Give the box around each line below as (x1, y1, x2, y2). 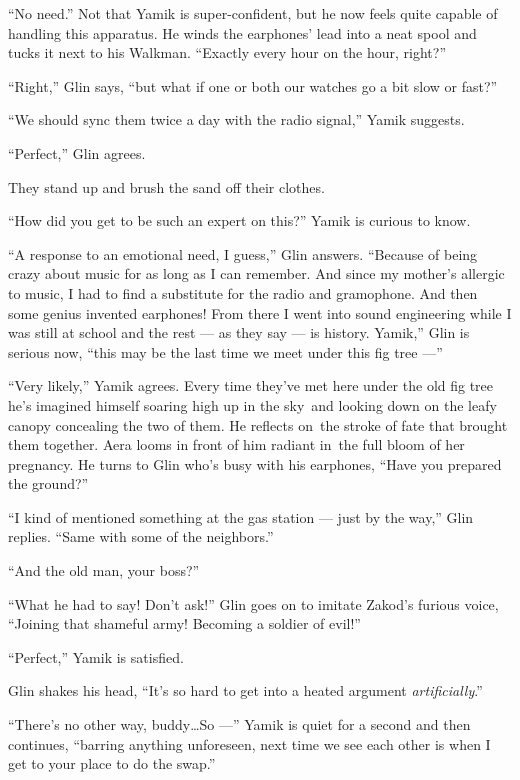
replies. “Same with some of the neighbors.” (8, 526, 274, 547)
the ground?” (8, 473, 89, 494)
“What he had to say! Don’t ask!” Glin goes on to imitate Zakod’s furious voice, (8, 593, 499, 614)
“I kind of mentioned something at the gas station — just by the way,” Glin (8, 506, 474, 527)
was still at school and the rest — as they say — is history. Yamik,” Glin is (8, 322, 470, 343)
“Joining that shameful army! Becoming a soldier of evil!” (8, 613, 361, 634)
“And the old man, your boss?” (8, 560, 200, 581)
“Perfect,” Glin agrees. (8, 142, 146, 163)
